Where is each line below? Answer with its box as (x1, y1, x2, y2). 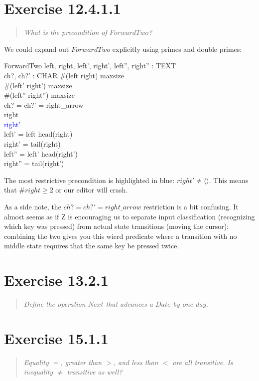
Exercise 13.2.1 (4, 270, 109, 290)
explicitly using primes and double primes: (112, 43, 242, 54)
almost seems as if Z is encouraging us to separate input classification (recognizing (4, 211, 255, 221)
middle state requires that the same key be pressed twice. (4, 240, 179, 251)
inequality (23, 367, 53, 377)
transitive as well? (67, 367, 123, 377)
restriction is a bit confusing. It (143, 201, 239, 212)
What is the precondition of (23, 27, 107, 37)
